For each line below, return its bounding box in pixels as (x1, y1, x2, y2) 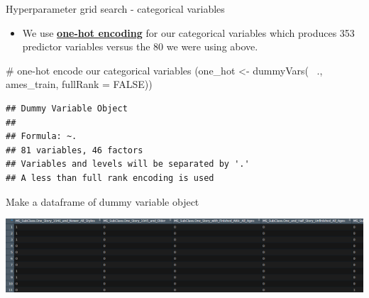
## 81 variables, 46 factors (6, 145, 143, 155)
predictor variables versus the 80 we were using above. (22, 39, 258, 54)
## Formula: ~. (6, 131, 77, 142)
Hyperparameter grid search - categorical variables (6, 1, 225, 16)
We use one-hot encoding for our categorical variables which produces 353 (22, 25, 355, 40)
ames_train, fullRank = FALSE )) (6, 77, 153, 92)
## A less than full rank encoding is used (6, 172, 214, 183)
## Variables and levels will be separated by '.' (6, 159, 250, 170)
